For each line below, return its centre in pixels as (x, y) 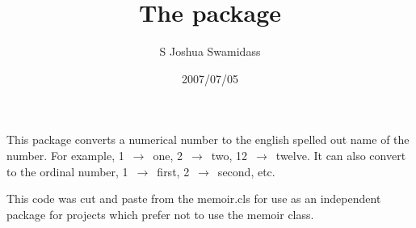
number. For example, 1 (65, 155)
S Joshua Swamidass (210, 51)
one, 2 (168, 155)
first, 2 (173, 171)
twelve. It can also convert (341, 155)
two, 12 (229, 155)
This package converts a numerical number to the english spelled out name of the (208, 139)
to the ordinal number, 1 (67, 171)
